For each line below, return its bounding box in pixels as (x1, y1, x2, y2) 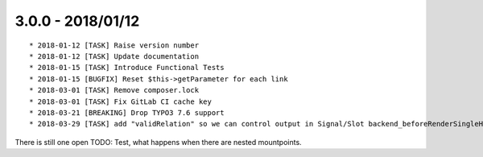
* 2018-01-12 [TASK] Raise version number (29, 40, 200, 50)
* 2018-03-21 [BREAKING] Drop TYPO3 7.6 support (29, 108, 225, 117)
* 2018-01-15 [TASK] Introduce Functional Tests (29, 63, 225, 72)
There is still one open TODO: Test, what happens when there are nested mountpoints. (14, 137, 302, 147)
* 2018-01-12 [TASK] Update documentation (29, 52, 200, 60)
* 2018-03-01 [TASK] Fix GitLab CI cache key (29, 97, 213, 106)
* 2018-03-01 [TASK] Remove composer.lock (29, 85, 200, 95)
